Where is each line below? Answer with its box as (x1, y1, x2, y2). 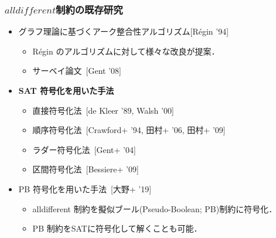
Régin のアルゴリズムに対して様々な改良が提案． (32, 45, 220, 57)
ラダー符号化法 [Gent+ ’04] (32, 143, 136, 155)
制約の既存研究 (56, 2, 123, 16)
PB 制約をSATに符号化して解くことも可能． (32, 222, 202, 234)
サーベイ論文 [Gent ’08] (32, 64, 121, 77)
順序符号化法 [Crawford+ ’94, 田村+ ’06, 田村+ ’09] (32, 124, 226, 136)
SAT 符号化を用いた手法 (18, 84, 114, 96)
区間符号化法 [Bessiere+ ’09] (32, 163, 139, 175)
